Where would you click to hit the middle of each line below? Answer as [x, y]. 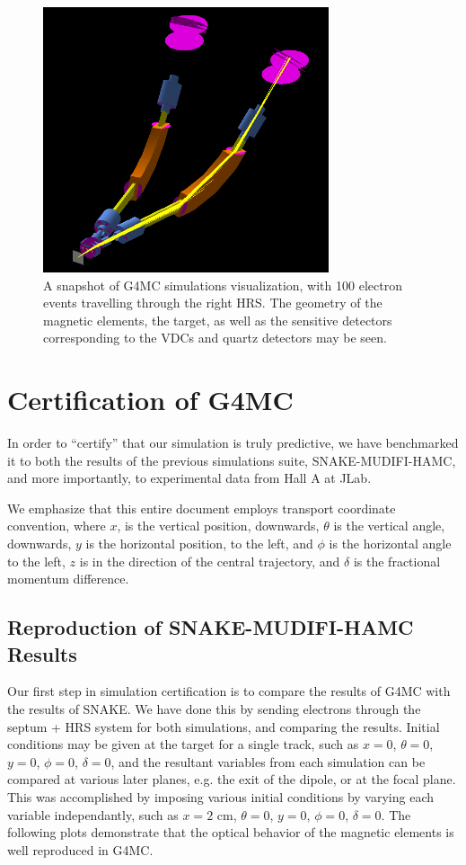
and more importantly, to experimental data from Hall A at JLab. [189, 478]
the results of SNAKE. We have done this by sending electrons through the [214, 709]
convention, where [57, 526]
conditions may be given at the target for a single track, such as [183, 744]
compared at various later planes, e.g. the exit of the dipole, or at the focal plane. [232, 779]
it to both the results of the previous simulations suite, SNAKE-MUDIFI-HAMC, [232, 460]
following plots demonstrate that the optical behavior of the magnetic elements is [231, 832]
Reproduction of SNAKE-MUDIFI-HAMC [211, 627]
